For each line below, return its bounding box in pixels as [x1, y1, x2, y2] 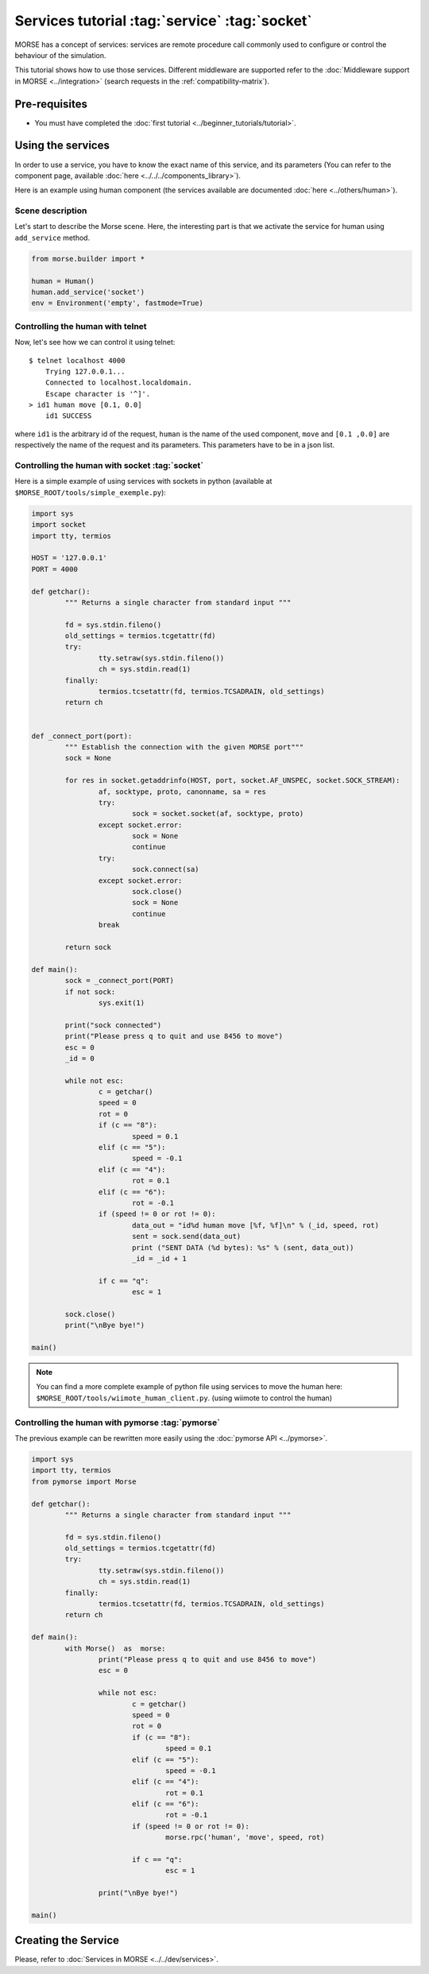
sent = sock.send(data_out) [131, 1232, 242, 1241]
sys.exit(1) [98, 998, 145, 1007]
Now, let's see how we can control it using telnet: [14, 338, 176, 347]
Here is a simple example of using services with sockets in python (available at [14, 477, 272, 486]
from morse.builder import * [31, 254, 145, 263]
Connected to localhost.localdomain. [44, 378, 192, 387]
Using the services [14, 139, 110, 153]
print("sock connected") [64, 1020, 162, 1029]
